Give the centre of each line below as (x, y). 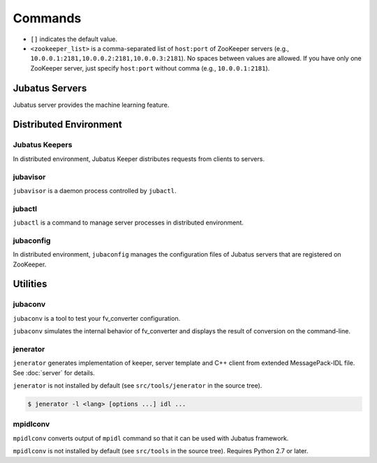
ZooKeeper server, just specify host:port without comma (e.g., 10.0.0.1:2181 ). (150, 68)
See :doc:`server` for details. (54, 372)
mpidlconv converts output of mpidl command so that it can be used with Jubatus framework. (151, 438)
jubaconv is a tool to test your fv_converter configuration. (97, 318)
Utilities (30, 284)
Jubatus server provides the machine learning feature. (91, 105)
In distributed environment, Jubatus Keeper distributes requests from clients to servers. (139, 159)
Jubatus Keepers (43, 145)
